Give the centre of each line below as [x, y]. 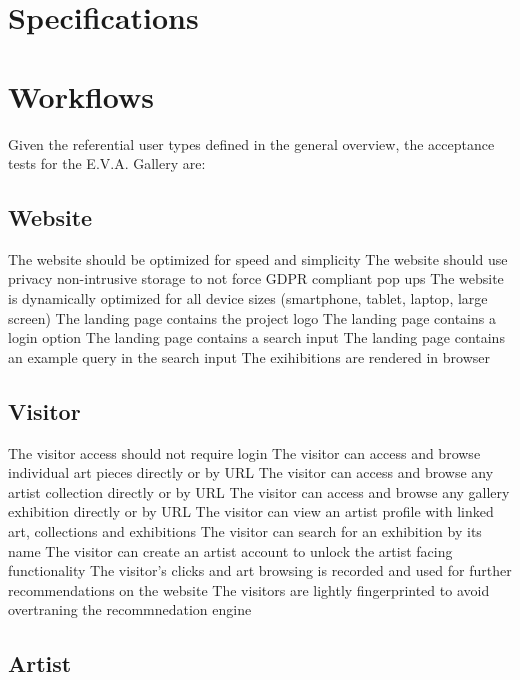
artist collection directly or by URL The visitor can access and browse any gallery [259, 491]
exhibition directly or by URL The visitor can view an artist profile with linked [251, 511]
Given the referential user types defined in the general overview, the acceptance [251, 143]
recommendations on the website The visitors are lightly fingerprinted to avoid [249, 589]
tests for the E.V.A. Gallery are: [107, 163]
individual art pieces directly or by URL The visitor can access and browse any [251, 472]
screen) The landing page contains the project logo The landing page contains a [252, 317]
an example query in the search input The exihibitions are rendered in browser [249, 356]
